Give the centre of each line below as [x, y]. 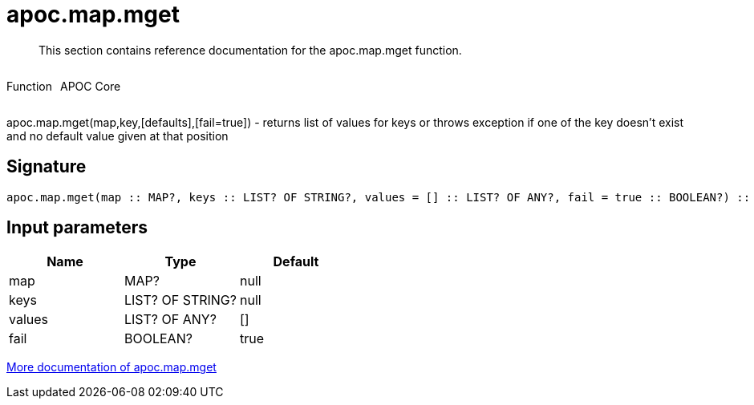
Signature [47, 167]
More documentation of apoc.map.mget [111, 367]
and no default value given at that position [118, 136]
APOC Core [90, 86]
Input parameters [77, 228]
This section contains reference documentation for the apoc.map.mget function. [250, 50]
